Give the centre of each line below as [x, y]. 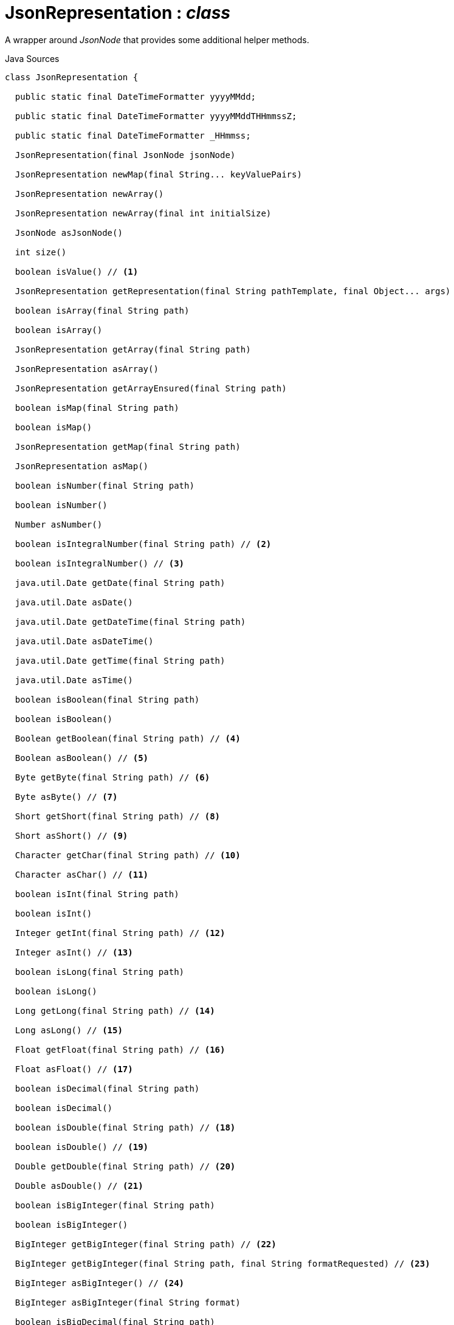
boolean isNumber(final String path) [105, 485]
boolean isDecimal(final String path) [107, 1088]
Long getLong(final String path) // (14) [115, 1010]
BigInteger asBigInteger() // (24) [100, 1283]
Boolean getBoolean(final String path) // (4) [128, 738]
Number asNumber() [59, 524]
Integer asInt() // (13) [74, 952]
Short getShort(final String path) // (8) [118, 816]
